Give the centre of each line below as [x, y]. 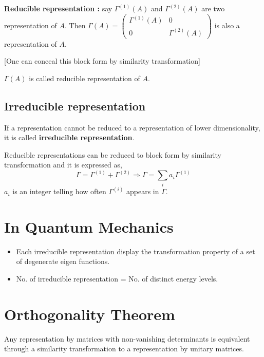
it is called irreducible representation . [69, 137]
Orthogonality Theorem [90, 314]
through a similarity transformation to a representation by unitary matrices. [124, 349]
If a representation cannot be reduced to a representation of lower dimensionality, [132, 127]
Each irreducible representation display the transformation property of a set [136, 251]
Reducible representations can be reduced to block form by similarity [113, 154]
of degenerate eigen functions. [63, 261]
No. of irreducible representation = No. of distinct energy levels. [117, 279]
